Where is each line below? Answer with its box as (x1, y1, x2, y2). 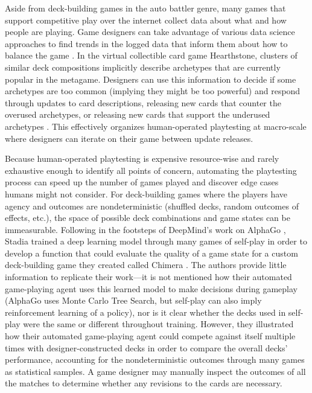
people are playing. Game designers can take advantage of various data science (5, 25, 295, 38)
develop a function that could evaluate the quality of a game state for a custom (5, 246, 298, 259)
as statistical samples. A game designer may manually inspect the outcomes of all (5, 365, 306, 377)
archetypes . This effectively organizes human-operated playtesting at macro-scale (5, 120, 307, 132)
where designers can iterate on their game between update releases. (5, 132, 253, 144)
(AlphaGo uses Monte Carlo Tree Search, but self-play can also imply (5, 294, 262, 307)
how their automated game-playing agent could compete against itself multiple (5, 330, 296, 342)
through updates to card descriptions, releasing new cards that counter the (5, 96, 281, 109)
